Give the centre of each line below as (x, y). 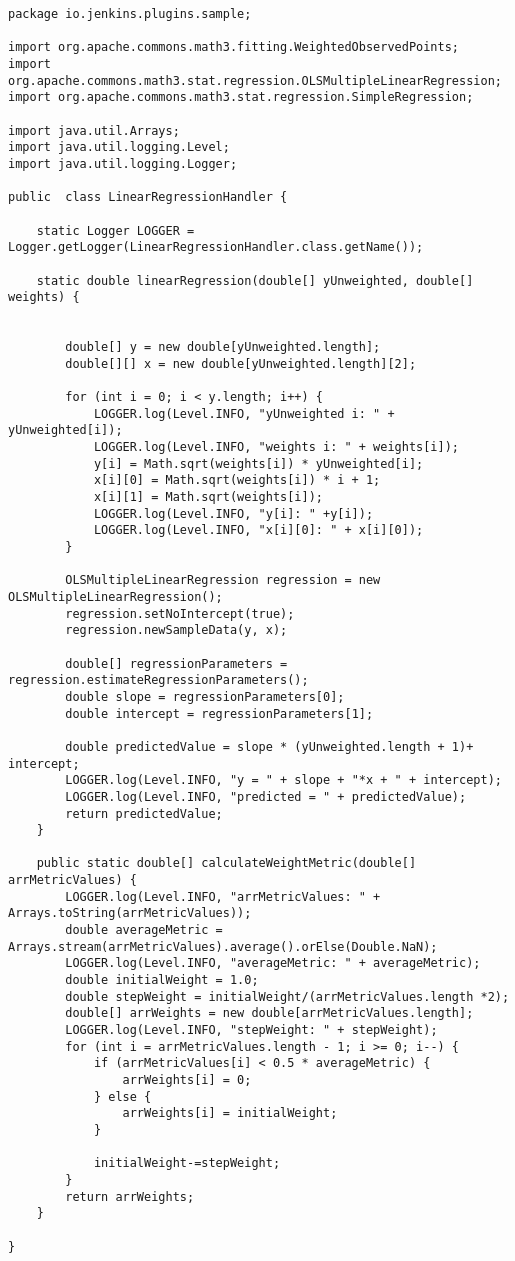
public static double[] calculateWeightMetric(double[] (226, 863)
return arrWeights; (130, 1196)
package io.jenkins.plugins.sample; (130, 14)
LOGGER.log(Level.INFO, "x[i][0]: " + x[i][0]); (258, 530)
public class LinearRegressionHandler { (148, 197)
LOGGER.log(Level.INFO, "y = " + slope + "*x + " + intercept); (283, 780)
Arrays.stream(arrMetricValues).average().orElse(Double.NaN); (223, 946)
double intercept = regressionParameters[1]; (219, 713)
